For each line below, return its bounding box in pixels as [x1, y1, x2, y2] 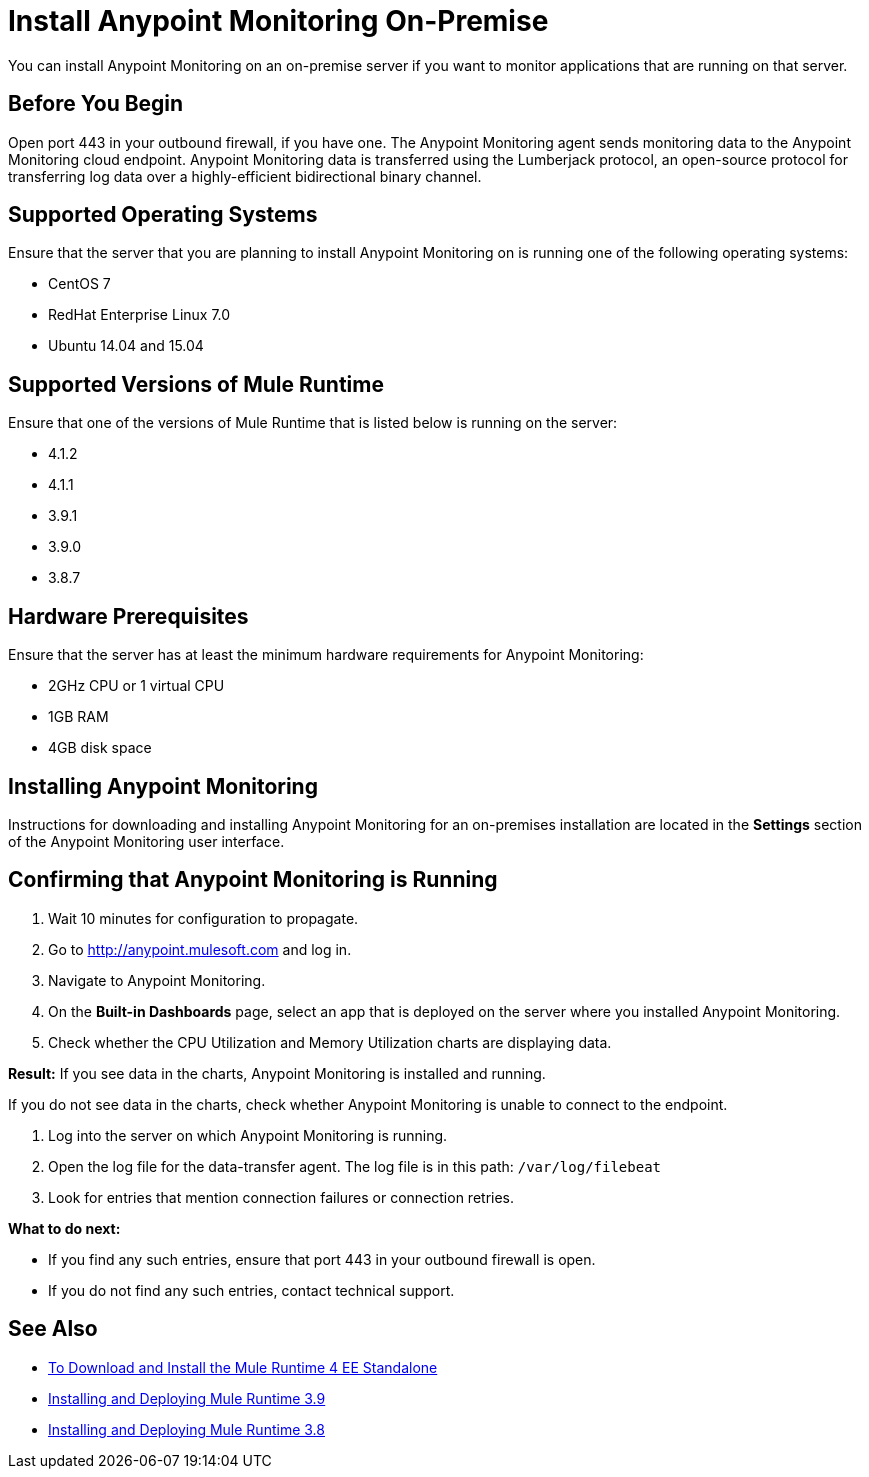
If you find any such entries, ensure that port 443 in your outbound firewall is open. [48, 1250, 596, 1268]
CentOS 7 [48, 275, 111, 293]
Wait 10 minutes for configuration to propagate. [48, 909, 359, 927]
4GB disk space [48, 739, 152, 757]
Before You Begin [8, 91, 184, 117]
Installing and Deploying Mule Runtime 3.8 [48, 1420, 325, 1438]
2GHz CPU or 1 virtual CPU [48, 677, 225, 695]
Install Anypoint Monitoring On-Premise [8, 4, 549, 38]
